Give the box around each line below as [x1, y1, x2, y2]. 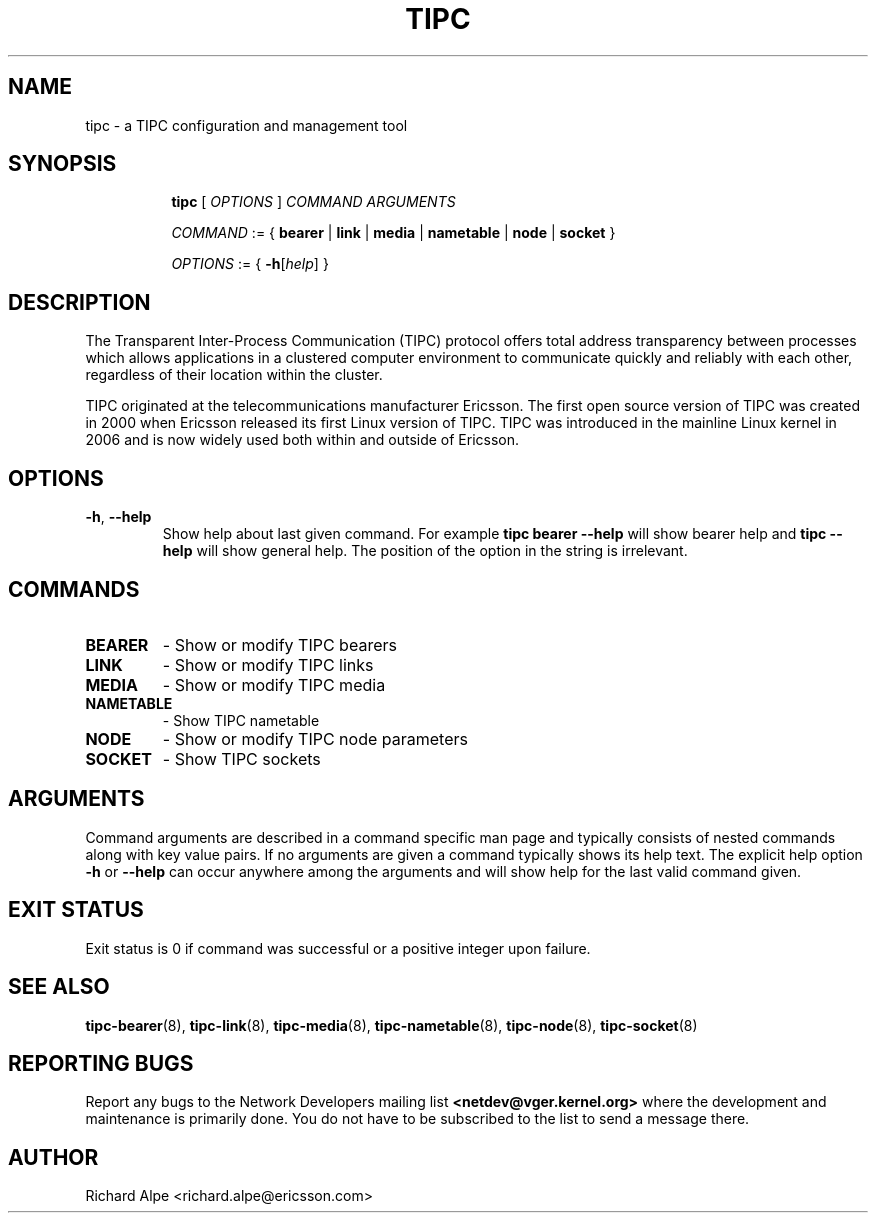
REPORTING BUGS [8, 1050, 194, 1076]
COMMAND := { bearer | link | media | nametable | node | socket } [171, 224, 616, 242]
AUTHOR [8, 1144, 99, 1170]
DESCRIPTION [8, 289, 151, 315]
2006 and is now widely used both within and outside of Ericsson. [85, 431, 520, 449]
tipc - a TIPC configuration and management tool [85, 116, 408, 134]
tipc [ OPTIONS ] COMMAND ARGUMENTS [171, 193, 456, 211]
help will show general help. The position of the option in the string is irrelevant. [162, 542, 688, 560]
